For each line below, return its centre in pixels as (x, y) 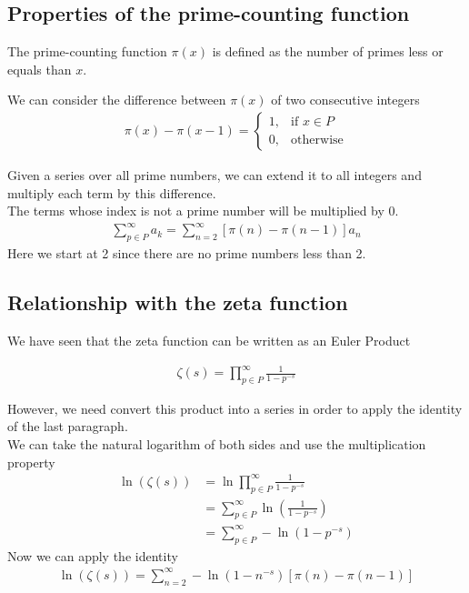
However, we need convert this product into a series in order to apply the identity (235, 408)
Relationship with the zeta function (178, 302)
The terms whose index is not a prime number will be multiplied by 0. (203, 211)
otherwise (317, 140)
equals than (40, 69)
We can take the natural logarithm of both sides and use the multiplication (217, 444)
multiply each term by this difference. (112, 192)
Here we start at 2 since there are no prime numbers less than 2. (187, 253)
